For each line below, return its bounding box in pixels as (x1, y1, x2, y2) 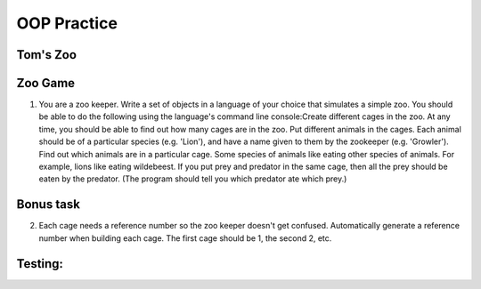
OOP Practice (16, 13, 118, 33)
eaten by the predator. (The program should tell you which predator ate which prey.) (38, 173, 347, 184)
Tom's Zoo (16, 47, 77, 62)
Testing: (16, 256, 64, 271)
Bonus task (16, 197, 80, 213)
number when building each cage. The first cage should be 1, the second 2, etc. (38, 232, 332, 244)
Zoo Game (16, 76, 76, 91)
